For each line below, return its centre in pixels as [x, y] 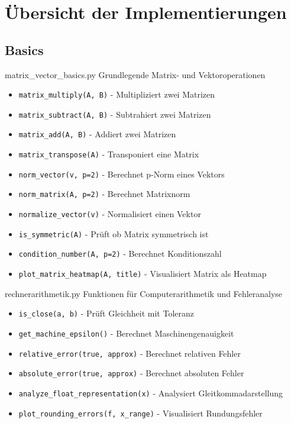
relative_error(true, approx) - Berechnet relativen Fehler [130, 353]
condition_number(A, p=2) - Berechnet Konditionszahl [120, 254]
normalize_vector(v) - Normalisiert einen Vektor [110, 214]
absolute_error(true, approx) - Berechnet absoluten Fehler [131, 373]
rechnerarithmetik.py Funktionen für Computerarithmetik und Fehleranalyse [144, 293]
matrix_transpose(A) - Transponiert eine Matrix [109, 154]
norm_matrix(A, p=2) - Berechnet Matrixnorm [104, 194]
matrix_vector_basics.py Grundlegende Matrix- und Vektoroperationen [135, 74]
